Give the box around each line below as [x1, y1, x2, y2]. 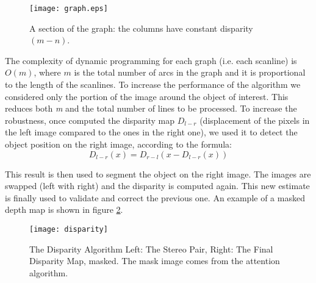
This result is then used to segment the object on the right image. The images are [5, 167, 311, 180]
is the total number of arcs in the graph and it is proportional [74, 66, 306, 79]
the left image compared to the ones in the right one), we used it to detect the [5, 126, 298, 138]
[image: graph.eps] [29, 4, 108, 13]
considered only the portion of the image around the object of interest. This [5, 90, 289, 102]
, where [34, 66, 61, 79]
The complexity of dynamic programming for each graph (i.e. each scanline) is [5, 54, 297, 66]
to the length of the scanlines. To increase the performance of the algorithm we [5, 78, 301, 91]
